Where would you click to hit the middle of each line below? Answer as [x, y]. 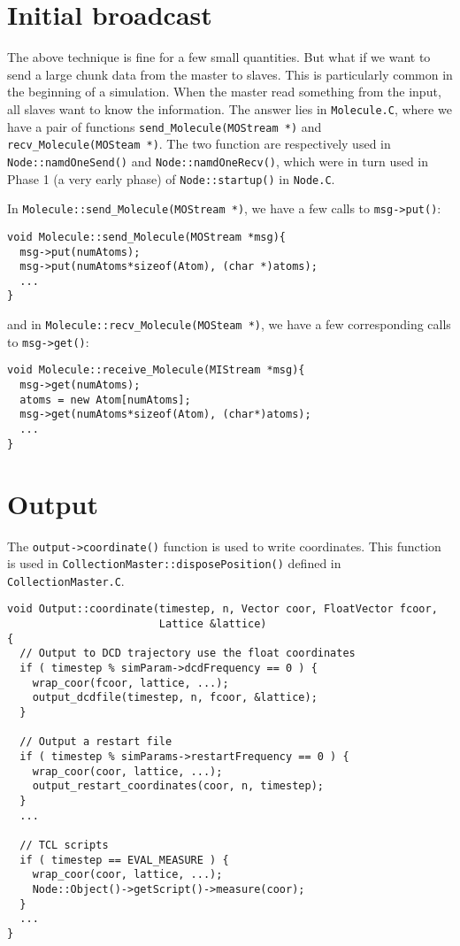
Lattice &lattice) [213, 624]
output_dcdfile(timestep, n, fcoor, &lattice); [175, 698]
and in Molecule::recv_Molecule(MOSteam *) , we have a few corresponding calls [229, 324]
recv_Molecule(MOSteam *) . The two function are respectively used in [199, 144]
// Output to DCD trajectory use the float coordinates [188, 654]
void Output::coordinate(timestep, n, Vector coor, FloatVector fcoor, [222, 609]
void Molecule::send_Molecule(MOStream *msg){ [146, 237]
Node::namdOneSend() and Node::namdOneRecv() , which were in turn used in [218, 161]
